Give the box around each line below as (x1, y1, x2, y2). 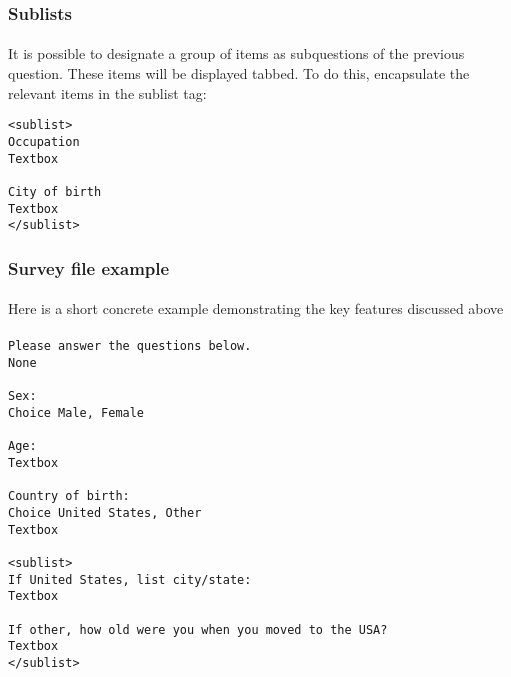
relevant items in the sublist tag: (8, 82, 207, 103)
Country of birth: (8, 489, 130, 504)
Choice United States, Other (8, 506, 202, 520)
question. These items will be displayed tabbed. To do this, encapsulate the (8, 63, 470, 84)
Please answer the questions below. (8, 339, 252, 354)
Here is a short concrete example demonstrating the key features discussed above (8, 298, 504, 319)
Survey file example (8, 255, 170, 280)
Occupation (8, 134, 80, 149)
